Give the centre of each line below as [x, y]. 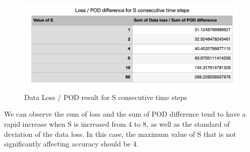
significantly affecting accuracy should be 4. [71, 144]
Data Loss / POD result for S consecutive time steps [106, 97]
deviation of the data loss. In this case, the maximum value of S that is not [120, 134]
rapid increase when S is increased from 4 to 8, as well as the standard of [117, 123]
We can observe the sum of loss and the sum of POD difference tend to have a [125, 114]
